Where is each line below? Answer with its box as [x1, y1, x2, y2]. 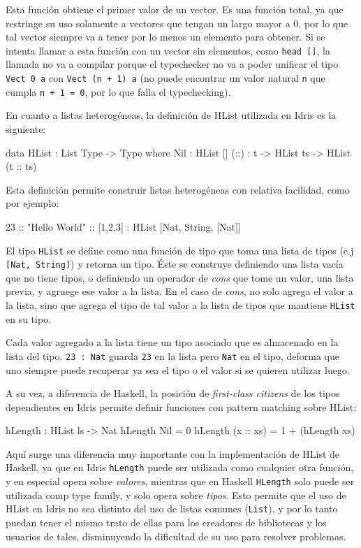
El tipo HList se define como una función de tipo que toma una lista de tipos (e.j [6, 243, 354, 257]
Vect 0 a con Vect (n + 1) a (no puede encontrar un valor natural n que [6, 71, 325, 85]
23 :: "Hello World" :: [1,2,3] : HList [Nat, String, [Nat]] [6, 219, 241, 233]
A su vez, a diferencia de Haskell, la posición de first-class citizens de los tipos [6, 386, 340, 401]
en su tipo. [6, 311, 52, 326]
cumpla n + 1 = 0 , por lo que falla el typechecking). [6, 84, 231, 99]
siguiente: [6, 121, 46, 136]
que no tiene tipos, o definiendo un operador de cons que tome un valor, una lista [6, 270, 354, 284]
